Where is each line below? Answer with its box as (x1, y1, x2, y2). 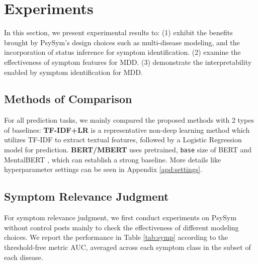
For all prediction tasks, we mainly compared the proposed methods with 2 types (4, 115, 254, 125)
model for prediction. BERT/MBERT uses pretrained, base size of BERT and (4, 144, 252, 155)
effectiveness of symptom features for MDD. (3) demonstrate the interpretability (4, 56, 252, 67)
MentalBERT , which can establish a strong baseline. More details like (4, 154, 221, 164)
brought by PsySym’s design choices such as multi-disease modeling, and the (4, 37, 240, 47)
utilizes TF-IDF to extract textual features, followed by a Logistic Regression (4, 134, 242, 145)
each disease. (4, 251, 43, 262)
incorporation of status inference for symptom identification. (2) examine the (4, 47, 241, 57)
